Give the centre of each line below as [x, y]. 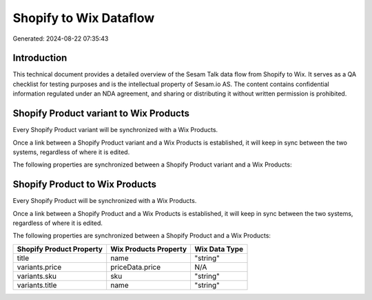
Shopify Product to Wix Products [84, 185]
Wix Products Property [149, 249]
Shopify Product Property [60, 249]
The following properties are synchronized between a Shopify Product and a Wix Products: [142, 236]
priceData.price [136, 267]
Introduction [40, 58]
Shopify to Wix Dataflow [84, 18]
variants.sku [37, 276]
